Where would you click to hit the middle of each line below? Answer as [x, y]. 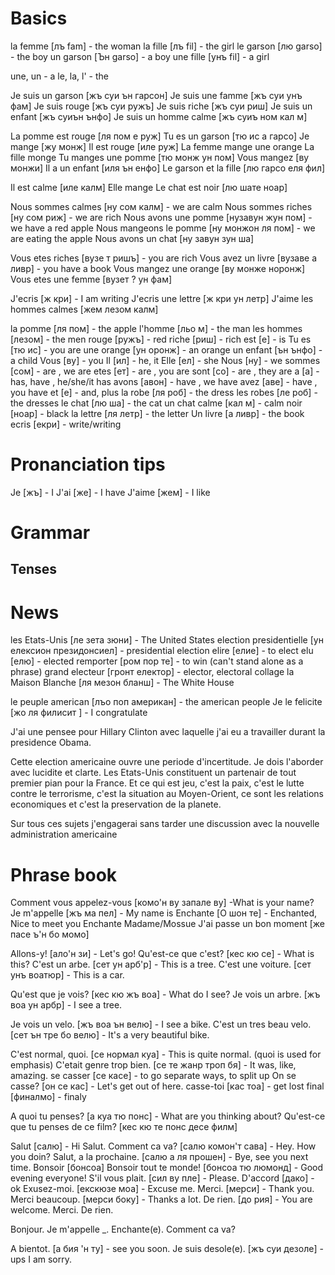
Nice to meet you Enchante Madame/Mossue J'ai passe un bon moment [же [168, 924]
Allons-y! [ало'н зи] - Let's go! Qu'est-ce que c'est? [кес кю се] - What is [162, 954]
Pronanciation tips [88, 464]
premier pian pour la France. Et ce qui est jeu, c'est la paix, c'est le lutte [157, 783]
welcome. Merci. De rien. [62, 1210]
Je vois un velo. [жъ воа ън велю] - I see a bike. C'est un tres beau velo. [161, 1024]
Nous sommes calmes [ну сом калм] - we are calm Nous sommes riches [161, 206]
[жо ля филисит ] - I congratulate [79, 713]
